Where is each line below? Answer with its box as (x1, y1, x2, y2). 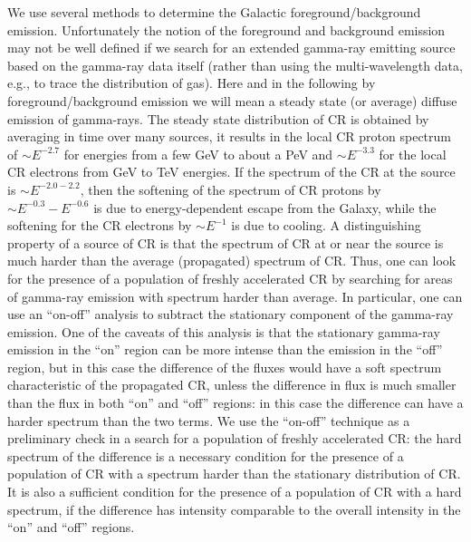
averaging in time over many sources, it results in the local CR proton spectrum (7, 127, 451, 146)
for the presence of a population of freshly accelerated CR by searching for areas (7, 268, 453, 287)
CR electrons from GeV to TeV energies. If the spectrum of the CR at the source (7, 162, 456, 181)
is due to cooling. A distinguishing (231, 216, 421, 235)
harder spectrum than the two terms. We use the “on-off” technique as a (7, 411, 410, 430)
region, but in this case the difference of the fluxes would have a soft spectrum (7, 357, 442, 376)
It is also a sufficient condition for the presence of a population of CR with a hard (7, 482, 462, 501)
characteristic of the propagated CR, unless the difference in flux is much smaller (7, 375, 457, 394)
